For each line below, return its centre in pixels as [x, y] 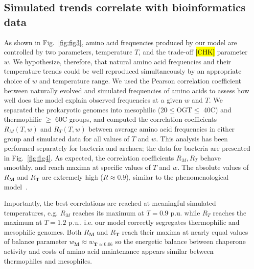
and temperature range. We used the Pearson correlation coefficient [140, 80]
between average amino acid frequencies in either [162, 128]
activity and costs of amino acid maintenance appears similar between [109, 251]
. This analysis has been [192, 138]
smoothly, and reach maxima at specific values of [77, 167]
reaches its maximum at [108, 212]
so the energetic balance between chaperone [180, 241]
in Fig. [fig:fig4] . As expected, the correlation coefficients [89, 157]
